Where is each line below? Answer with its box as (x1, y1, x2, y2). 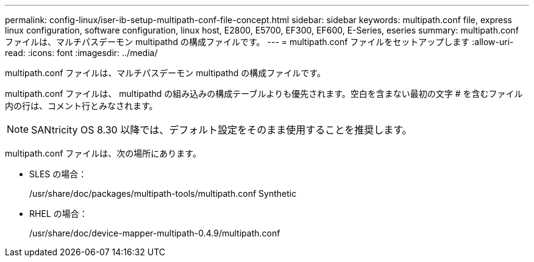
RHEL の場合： (29, 208, 88, 219)
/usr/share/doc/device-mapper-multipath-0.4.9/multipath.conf (29, 228, 280, 238)
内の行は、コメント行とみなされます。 (5, 101, 158, 111)
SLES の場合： (29, 169, 87, 179)
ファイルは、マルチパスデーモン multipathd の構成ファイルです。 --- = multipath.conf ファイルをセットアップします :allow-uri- (5, 37, 514, 47)
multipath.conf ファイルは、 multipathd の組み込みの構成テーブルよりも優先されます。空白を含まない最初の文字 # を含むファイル (5, 88, 523, 99)
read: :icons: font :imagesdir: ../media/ (5, 48, 158, 58)
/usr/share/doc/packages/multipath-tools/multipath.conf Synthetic (29, 188, 297, 199)
